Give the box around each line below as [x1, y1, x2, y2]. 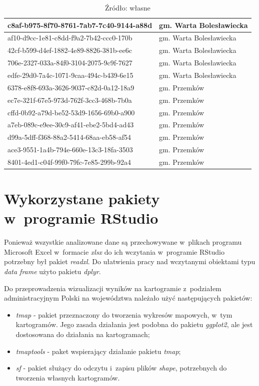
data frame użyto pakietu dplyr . [4, 266, 101, 277]
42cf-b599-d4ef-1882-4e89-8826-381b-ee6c [7, 45, 132, 55]
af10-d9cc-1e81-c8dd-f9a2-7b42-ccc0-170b [7, 32, 132, 43]
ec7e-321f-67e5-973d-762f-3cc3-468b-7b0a [7, 94, 132, 105]
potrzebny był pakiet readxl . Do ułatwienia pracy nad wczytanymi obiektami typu [4, 256, 255, 267]
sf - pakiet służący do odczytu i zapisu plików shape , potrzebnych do [15, 363, 227, 373]
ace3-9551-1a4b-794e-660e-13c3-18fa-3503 [7, 144, 133, 155]
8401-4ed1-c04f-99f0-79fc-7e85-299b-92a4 [7, 156, 131, 167]
